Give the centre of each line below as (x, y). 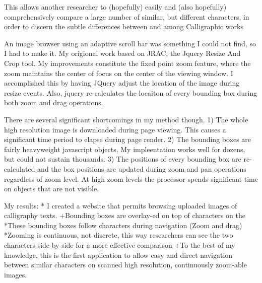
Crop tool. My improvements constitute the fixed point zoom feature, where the (127, 63)
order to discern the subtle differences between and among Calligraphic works (124, 26)
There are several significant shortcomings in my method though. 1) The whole (126, 119)
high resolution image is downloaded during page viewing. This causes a (115, 129)
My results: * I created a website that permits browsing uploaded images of (121, 205)
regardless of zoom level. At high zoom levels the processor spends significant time (131, 179)
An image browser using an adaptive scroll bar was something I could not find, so (130, 43)
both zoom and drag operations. (54, 102)
